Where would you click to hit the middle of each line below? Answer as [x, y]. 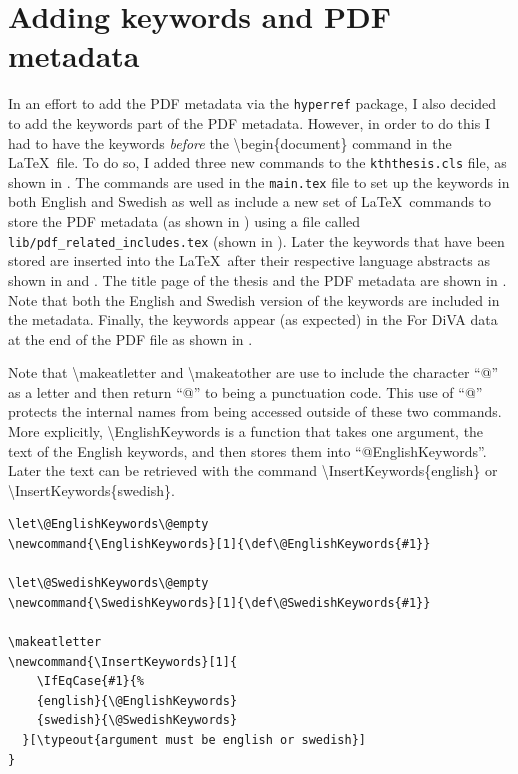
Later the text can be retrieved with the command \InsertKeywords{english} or [253, 470]
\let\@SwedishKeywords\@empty [108, 583]
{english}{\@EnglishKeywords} [137, 700]
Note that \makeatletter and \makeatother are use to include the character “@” [253, 372]
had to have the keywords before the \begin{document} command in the [230, 142]
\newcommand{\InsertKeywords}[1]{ [123, 661]
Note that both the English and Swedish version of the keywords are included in [254, 299]
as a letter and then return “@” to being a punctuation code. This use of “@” [245, 391]
